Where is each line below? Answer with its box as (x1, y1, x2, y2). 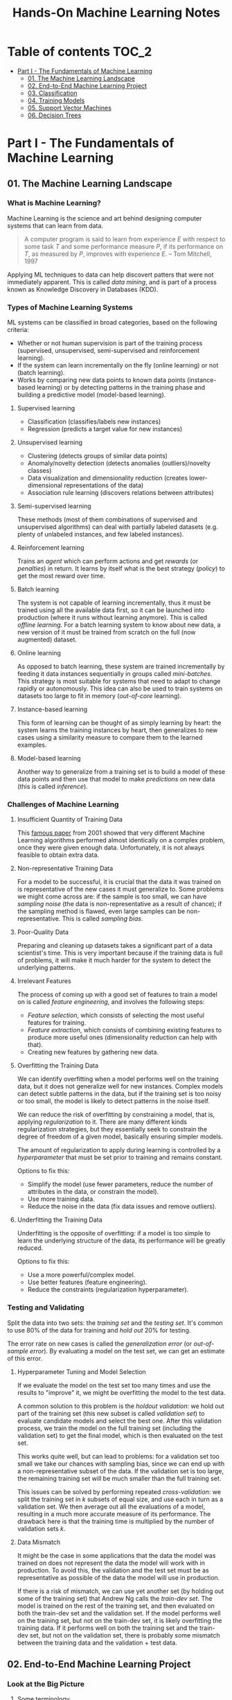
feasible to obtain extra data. (17, 851, 99, 859)
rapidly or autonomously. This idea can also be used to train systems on (17, 684, 223, 693)
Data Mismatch (17, 1538, 61, 1546)
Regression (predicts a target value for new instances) (27, 425, 183, 433)
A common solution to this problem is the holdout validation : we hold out (17, 1402, 225, 1410)
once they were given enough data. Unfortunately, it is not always (17, 844, 205, 852)
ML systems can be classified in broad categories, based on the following (7, 318, 217, 327)
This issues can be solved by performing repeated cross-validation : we (17, 1487, 222, 1495)
